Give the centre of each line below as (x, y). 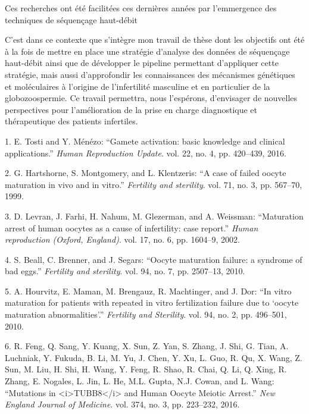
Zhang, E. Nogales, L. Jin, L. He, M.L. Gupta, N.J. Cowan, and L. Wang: (140, 381)
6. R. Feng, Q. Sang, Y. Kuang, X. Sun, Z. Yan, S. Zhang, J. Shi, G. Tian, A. (147, 346)
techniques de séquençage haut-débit (71, 19)
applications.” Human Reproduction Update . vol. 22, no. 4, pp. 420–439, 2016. (146, 153)
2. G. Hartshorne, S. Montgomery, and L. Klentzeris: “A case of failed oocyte (146, 173)
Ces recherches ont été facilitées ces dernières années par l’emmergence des (141, 8)
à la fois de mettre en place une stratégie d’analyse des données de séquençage (147, 51)
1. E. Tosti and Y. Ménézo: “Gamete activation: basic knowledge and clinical (145, 141)
